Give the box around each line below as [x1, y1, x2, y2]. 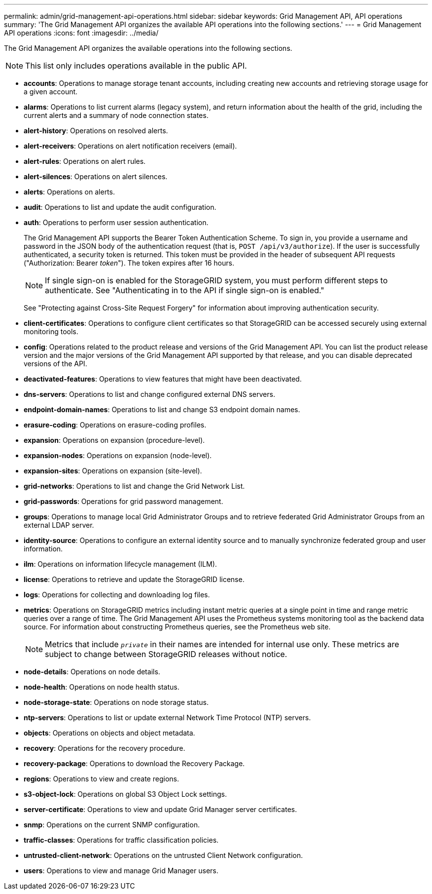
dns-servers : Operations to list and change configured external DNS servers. [24, 390, 275, 398]
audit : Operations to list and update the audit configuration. [24, 203, 216, 211]
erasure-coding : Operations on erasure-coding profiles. [24, 421, 207, 429]
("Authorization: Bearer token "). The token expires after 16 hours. [24, 259, 234, 267]
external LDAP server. [24, 521, 94, 529]
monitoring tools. [24, 327, 78, 336]
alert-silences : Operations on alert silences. [24, 172, 168, 181]
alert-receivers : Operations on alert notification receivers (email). [24, 142, 237, 150]
